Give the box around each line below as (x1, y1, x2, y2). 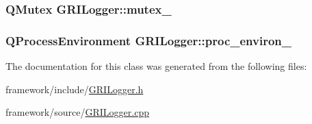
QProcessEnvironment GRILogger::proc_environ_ (5, 32, 292, 49)
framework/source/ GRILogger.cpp (5, 105, 149, 119)
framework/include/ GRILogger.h (5, 82, 144, 96)
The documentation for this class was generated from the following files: (5, 59, 307, 73)
